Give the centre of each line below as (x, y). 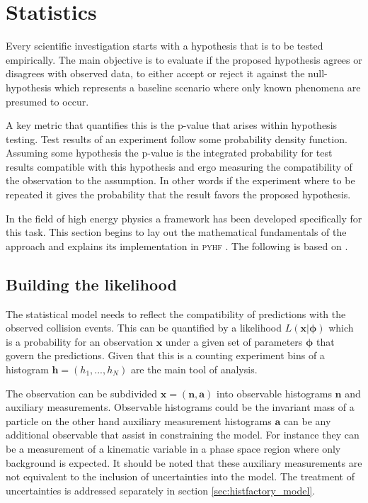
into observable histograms (274, 393)
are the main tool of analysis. (194, 369)
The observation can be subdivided (82, 393)
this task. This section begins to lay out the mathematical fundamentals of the (176, 232)
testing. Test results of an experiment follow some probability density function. (177, 139)
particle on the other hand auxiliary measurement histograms (139, 420)
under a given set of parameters (234, 341)
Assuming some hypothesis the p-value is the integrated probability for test (169, 153)
